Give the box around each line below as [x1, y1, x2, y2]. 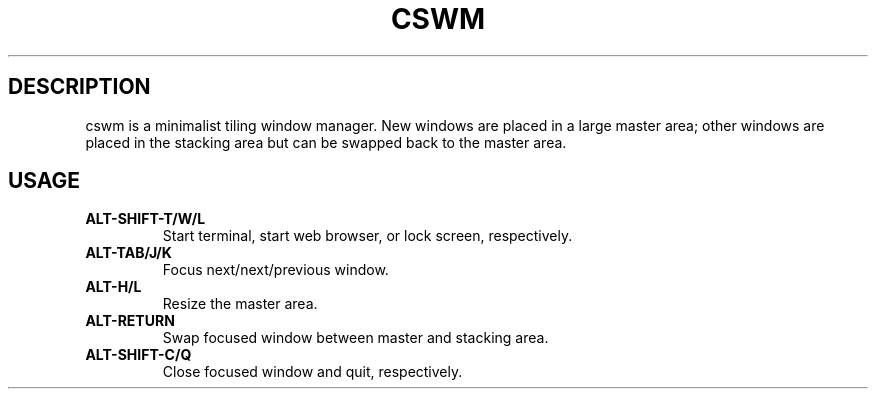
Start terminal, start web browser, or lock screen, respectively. [162, 227, 573, 245]
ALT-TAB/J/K [85, 244, 172, 262]
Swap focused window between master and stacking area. [162, 329, 549, 347]
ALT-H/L [85, 278, 142, 296]
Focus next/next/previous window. [162, 261, 389, 279]
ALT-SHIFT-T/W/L [85, 210, 206, 228]
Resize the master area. [162, 295, 318, 313]
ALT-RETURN [85, 312, 175, 330]
